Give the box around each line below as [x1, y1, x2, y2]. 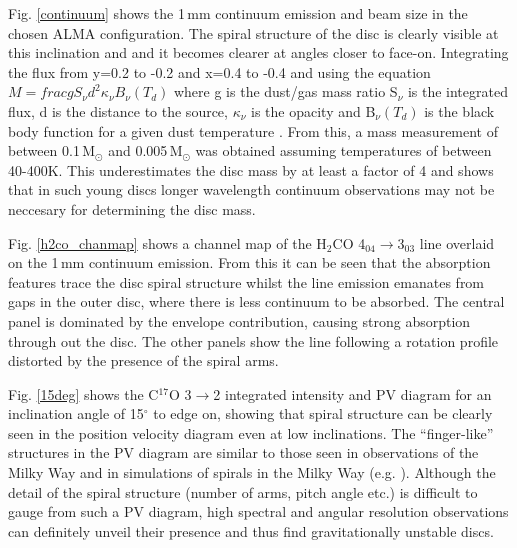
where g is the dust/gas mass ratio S [173, 81, 398, 102]
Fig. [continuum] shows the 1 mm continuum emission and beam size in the [8, 3, 468, 23]
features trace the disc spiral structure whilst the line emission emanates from [8, 271, 485, 292]
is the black [424, 100, 495, 121]
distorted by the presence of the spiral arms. [8, 350, 279, 371]
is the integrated [407, 81, 508, 102]
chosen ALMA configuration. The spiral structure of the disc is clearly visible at [8, 22, 499, 43]
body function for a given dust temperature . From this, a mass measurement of [8, 120, 499, 141]
